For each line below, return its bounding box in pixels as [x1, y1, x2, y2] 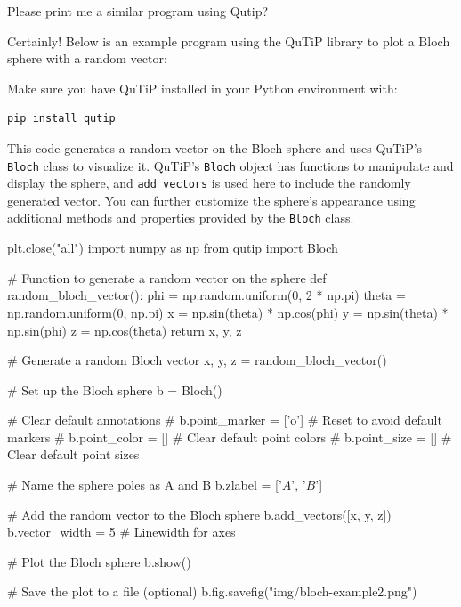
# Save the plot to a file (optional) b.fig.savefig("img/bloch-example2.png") [7, 582, 417, 601]
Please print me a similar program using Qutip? [7, 2, 269, 20]
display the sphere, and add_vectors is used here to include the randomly [7, 174, 411, 192]
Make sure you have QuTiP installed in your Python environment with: [7, 78, 398, 97]
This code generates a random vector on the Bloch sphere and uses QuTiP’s [7, 138, 423, 157]
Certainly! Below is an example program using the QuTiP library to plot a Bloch [7, 31, 450, 50]
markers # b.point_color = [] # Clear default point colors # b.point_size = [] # [7, 427, 452, 446]
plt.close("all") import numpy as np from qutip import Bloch [7, 239, 338, 257]
